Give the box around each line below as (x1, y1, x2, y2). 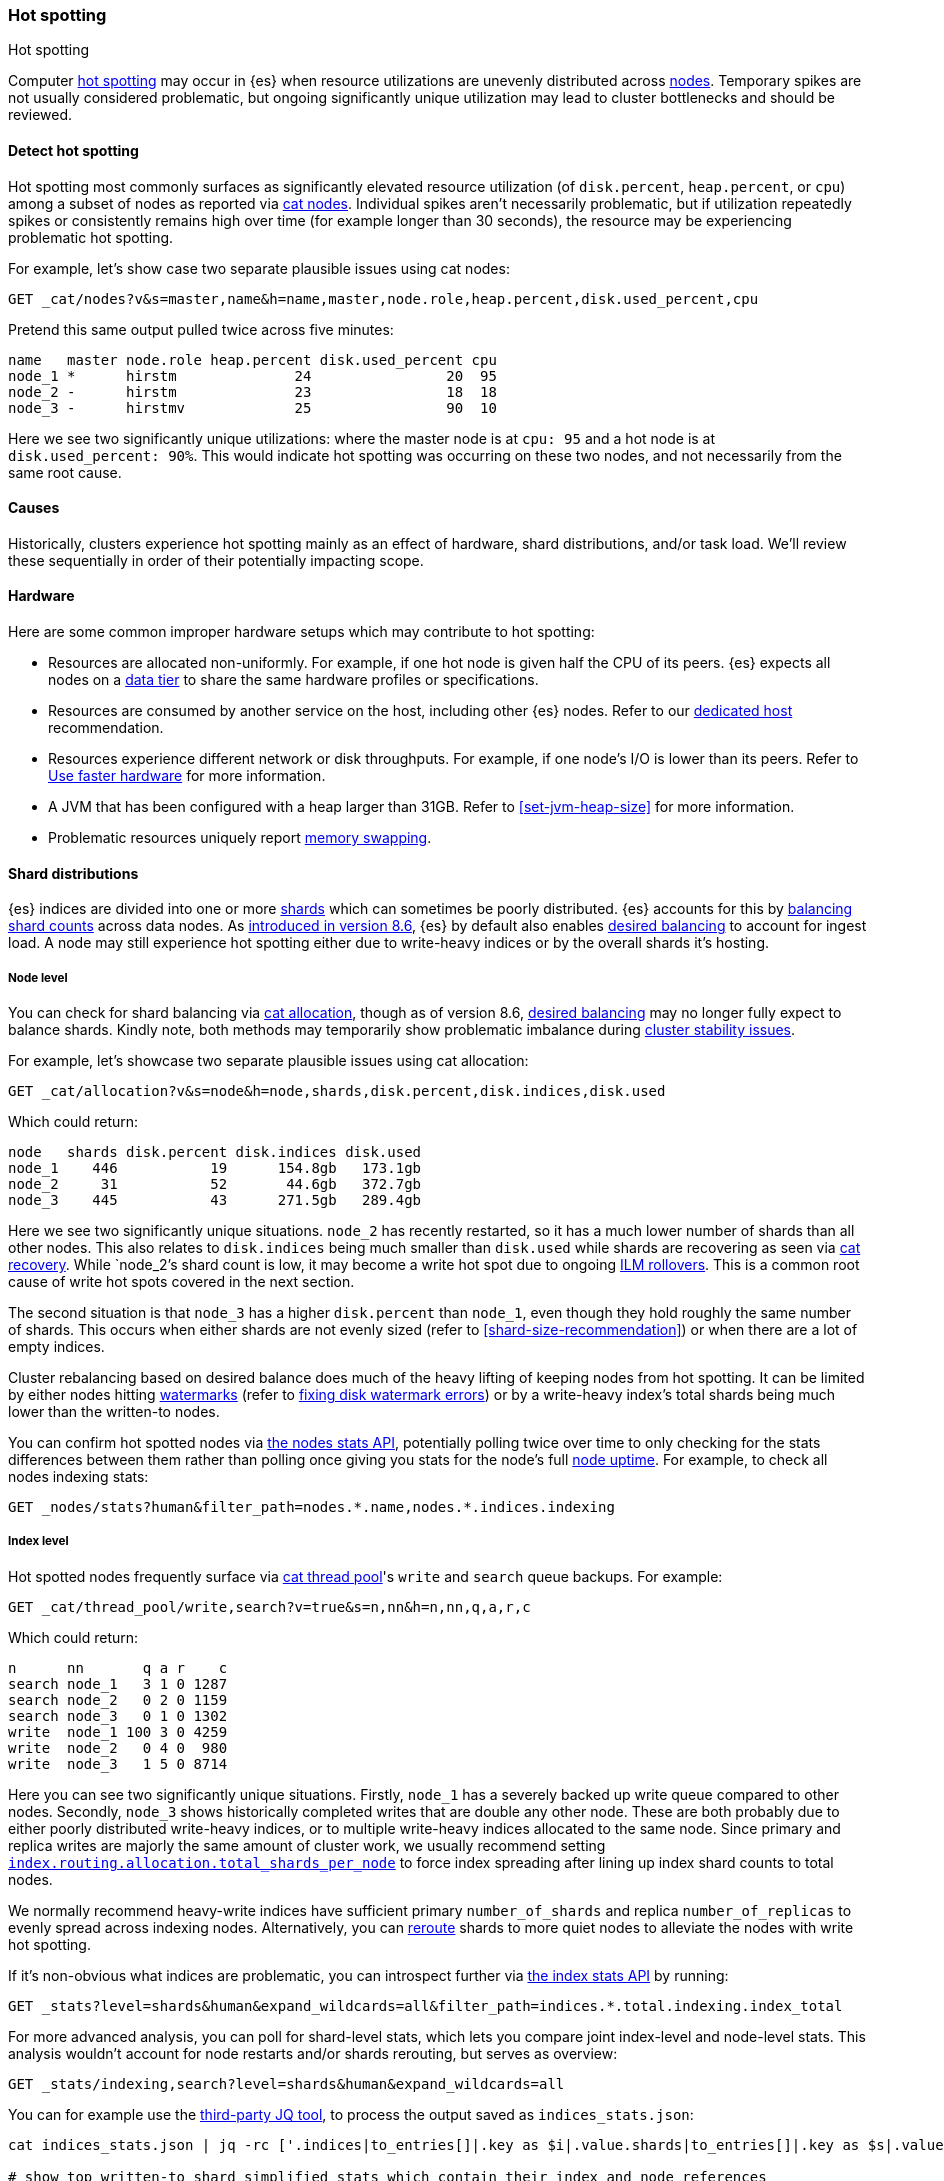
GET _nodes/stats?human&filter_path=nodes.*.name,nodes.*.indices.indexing (8, 1499, 615, 1516)
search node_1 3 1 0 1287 (8, 1675, 228, 1692)
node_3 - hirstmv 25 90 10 (8, 399, 497, 416)
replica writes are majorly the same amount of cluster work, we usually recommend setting (8, 1836, 606, 1854)
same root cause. (8, 463, 122, 481)
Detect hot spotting (8, 141, 139, 159)
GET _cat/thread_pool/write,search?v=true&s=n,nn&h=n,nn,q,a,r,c (8, 1598, 531, 1615)
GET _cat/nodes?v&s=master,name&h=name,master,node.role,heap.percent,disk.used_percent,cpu (8, 290, 759, 307)
